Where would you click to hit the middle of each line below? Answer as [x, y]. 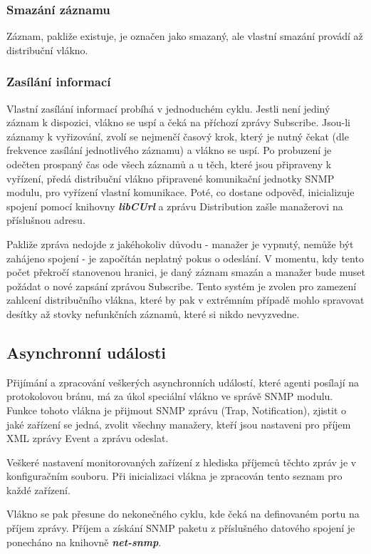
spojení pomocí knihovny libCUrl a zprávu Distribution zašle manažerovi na [175, 206]
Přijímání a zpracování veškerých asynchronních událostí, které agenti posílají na [183, 382]
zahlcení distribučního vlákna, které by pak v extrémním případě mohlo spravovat [185, 300]
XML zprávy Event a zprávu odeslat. [88, 438]
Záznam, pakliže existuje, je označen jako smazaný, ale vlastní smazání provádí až [185, 36]
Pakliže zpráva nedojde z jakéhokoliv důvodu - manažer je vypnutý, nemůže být [180, 243]
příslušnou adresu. [46, 220]
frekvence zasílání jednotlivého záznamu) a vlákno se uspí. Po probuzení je [169, 150]
